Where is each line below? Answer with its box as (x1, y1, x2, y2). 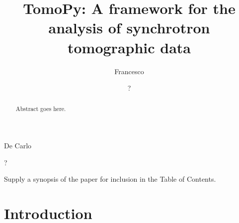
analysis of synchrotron (48, 17, 210, 38)
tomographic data (67, 37, 191, 57)
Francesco (114, 66, 144, 76)
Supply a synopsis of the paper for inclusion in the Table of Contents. (4, 174, 216, 184)
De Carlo (4, 140, 32, 151)
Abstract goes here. (15, 105, 66, 113)
